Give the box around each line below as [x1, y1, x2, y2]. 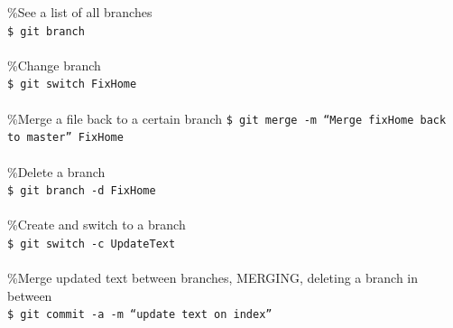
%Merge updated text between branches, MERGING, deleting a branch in [7, 268, 419, 287]
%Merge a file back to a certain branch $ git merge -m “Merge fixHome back [7, 108, 447, 127]
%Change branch [7, 55, 101, 74]
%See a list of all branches [7, 3, 153, 21]
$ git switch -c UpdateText [7, 238, 176, 251]
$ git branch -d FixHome [7, 184, 156, 198]
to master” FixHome [7, 131, 124, 145]
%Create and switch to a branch [7, 215, 186, 234]
